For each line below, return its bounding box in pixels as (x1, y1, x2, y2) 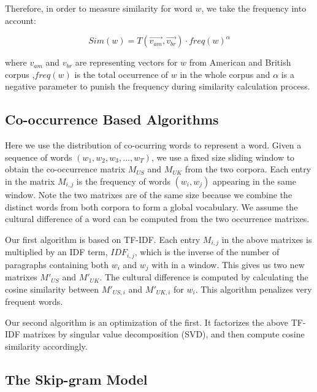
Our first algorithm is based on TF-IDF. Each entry (5, 233, 201, 245)
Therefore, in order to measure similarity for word (5, 2, 193, 14)
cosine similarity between (5, 282, 99, 295)
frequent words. (5, 295, 63, 308)
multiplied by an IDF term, (5, 245, 108, 258)
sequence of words (5, 150, 72, 163)
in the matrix (5, 174, 55, 187)
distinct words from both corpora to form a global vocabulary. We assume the (5, 200, 298, 213)
